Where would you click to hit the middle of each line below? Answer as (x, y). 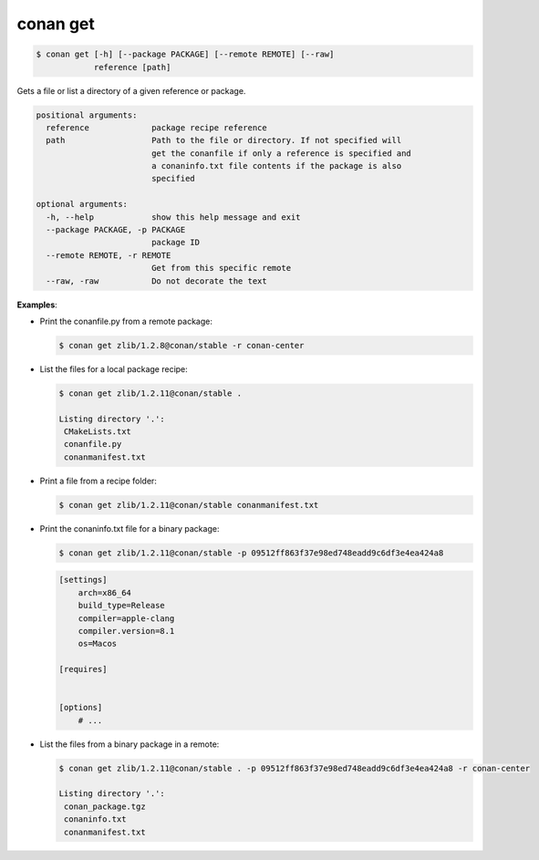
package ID (176, 243)
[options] (81, 708)
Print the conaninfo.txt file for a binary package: (130, 528)
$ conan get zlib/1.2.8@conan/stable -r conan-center (181, 345)
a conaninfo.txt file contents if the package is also (276, 166)
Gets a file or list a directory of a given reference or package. (131, 90)
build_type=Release (122, 606)
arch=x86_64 (105, 592)
